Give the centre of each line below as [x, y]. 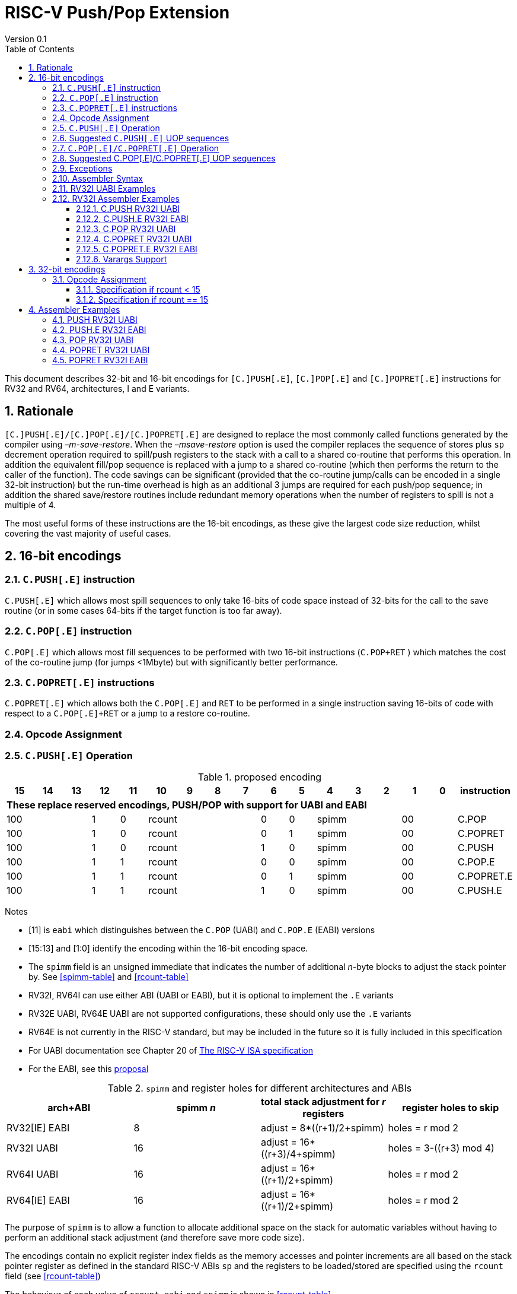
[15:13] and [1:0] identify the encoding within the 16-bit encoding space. [168, 949]
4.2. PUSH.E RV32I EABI [99, 329]
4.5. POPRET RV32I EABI [100, 360]
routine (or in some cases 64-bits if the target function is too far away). [143, 610]
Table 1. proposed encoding [260, 777]
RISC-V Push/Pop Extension [117, 12]
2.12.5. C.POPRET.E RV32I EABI [137, 249]
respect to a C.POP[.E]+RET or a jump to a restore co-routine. [127, 713]
